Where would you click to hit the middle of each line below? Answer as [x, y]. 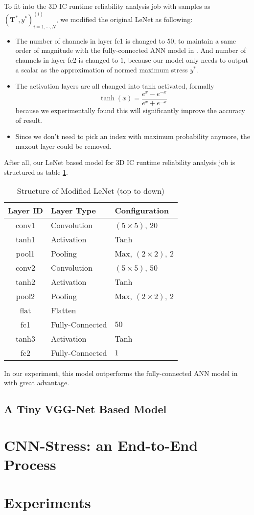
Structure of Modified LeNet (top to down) [91, 190]
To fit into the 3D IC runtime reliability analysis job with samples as [107, 6]
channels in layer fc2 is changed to [67, 60]
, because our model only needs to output [186, 60]
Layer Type [73, 210]
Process [30, 464]
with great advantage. [37, 383]
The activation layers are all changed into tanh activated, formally [115, 86]
